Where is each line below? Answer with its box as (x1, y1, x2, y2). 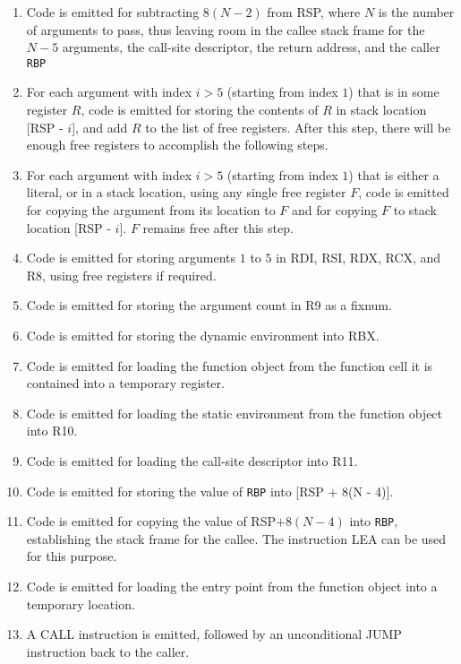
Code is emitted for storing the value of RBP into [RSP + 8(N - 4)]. (26, 481, 394, 500)
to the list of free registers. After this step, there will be (145, 117, 451, 136)
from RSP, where (267, 3, 361, 21)
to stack (393, 201, 437, 219)
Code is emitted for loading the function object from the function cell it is (26, 356, 433, 375)
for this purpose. (26, 547, 117, 565)
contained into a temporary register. (26, 374, 225, 392)
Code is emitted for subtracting (26, 3, 200, 21)
